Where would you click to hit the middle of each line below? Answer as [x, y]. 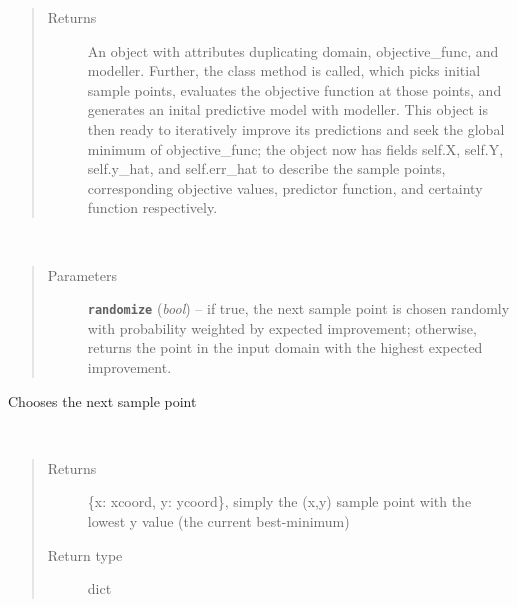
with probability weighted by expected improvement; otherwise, [282, 327]
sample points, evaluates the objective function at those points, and [294, 89]
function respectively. [152, 207]
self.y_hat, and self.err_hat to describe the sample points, [266, 168]
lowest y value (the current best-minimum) [218, 520]
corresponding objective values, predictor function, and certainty [285, 187]
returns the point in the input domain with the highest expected [285, 347]
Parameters [82, 274]
